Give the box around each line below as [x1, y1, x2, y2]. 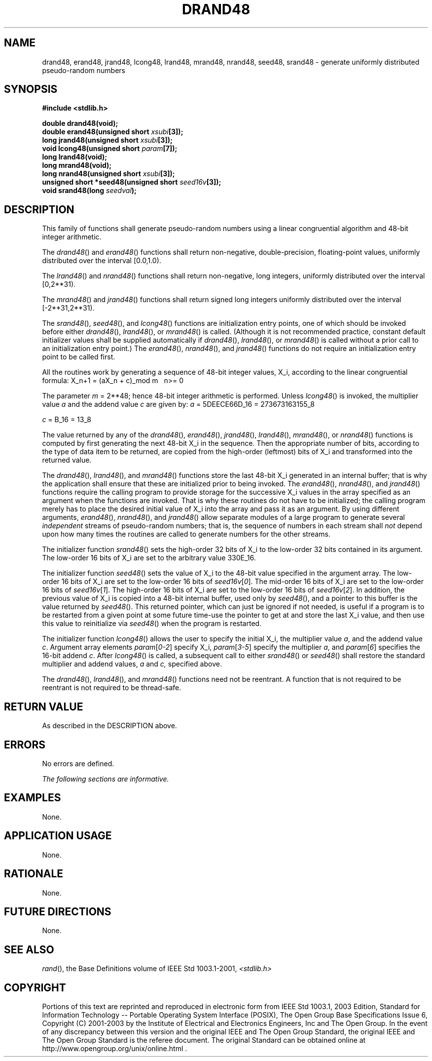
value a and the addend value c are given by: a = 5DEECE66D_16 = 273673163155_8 [42, 400, 315, 409]
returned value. [42, 456, 92, 465]
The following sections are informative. [42, 774, 169, 783]
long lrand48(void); [42, 153, 108, 161]
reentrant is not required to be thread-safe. [42, 683, 181, 692]
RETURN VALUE [4, 700, 83, 713]
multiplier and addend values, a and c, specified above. [42, 660, 222, 668]
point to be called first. [42, 353, 115, 361]
